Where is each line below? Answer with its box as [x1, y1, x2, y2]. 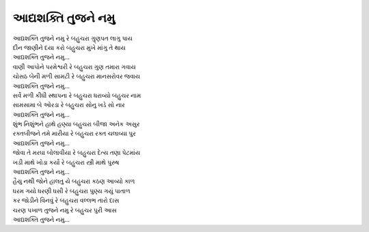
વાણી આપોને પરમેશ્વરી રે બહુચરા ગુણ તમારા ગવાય [12, 62, 136, 71]
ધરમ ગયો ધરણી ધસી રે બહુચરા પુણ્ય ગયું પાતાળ [12, 186, 131, 194]
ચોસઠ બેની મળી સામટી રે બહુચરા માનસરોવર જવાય [12, 72, 140, 81]
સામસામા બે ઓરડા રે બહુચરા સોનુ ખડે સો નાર [12, 101, 126, 109]
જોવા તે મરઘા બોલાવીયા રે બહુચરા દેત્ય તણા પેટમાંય [12, 149, 141, 157]
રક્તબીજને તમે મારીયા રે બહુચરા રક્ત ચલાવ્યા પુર [12, 130, 136, 138]
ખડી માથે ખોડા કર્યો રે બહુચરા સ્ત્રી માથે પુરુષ [12, 158, 120, 166]
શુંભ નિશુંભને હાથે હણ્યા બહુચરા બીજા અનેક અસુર [12, 120, 140, 128]
